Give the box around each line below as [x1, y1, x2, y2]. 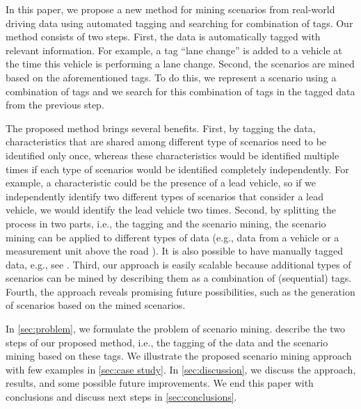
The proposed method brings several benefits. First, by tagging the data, [6, 120, 316, 135]
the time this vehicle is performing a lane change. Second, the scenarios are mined [6, 56, 355, 71]
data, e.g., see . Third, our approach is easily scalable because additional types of [6, 257, 351, 271]
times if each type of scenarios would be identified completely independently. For [6, 161, 349, 176]
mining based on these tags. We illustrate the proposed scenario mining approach [6, 348, 352, 363]
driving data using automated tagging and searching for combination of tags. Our [6, 15, 353, 30]
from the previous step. [6, 97, 104, 112]
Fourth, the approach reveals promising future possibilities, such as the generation [6, 284, 355, 298]
